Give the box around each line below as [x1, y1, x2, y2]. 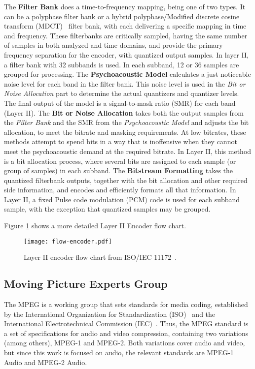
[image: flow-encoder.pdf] [24, 238, 112, 245]
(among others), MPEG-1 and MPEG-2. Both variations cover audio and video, [4, 338, 245, 348]
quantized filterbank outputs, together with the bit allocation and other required [4, 175, 248, 185]
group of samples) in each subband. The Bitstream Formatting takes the [4, 165, 233, 176]
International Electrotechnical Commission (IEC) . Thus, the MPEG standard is [4, 318, 249, 329]
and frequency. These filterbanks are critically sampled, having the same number [4, 30, 248, 40]
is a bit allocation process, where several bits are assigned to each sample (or [4, 155, 236, 166]
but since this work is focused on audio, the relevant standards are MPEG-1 [4, 347, 234, 358]
